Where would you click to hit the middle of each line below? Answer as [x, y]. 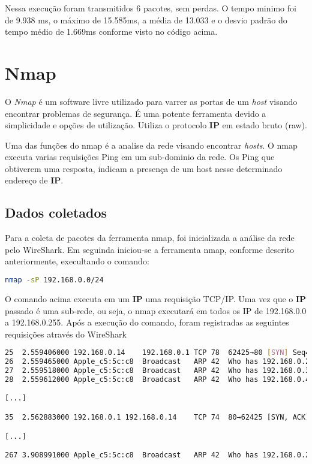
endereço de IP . [34, 180]
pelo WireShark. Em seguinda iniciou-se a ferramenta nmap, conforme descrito [150, 249]
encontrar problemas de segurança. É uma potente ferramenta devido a [136, 113]
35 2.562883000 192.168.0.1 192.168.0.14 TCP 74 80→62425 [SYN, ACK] [157, 417]
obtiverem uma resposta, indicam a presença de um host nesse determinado [144, 168]
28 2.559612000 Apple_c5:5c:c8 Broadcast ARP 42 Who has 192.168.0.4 [157, 379]
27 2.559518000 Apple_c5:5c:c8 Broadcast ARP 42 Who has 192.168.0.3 [157, 371]
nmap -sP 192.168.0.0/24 [54, 280]
